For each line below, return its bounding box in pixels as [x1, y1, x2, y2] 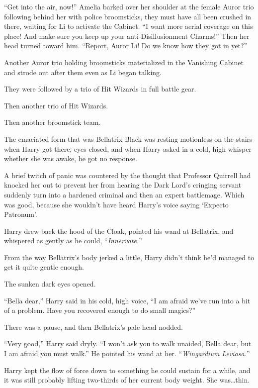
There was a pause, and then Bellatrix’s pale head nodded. [4, 321, 183, 332]
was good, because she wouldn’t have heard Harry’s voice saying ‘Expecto [4, 199, 229, 209]
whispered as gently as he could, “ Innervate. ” [4, 235, 142, 246]
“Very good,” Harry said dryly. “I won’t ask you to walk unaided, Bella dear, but [4, 338, 252, 349]
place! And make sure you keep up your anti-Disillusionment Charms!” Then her [4, 30, 250, 41]
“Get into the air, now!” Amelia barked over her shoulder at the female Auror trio [4, 1, 254, 11]
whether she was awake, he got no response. [4, 153, 137, 164]
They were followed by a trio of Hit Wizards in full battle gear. [4, 84, 196, 94]
